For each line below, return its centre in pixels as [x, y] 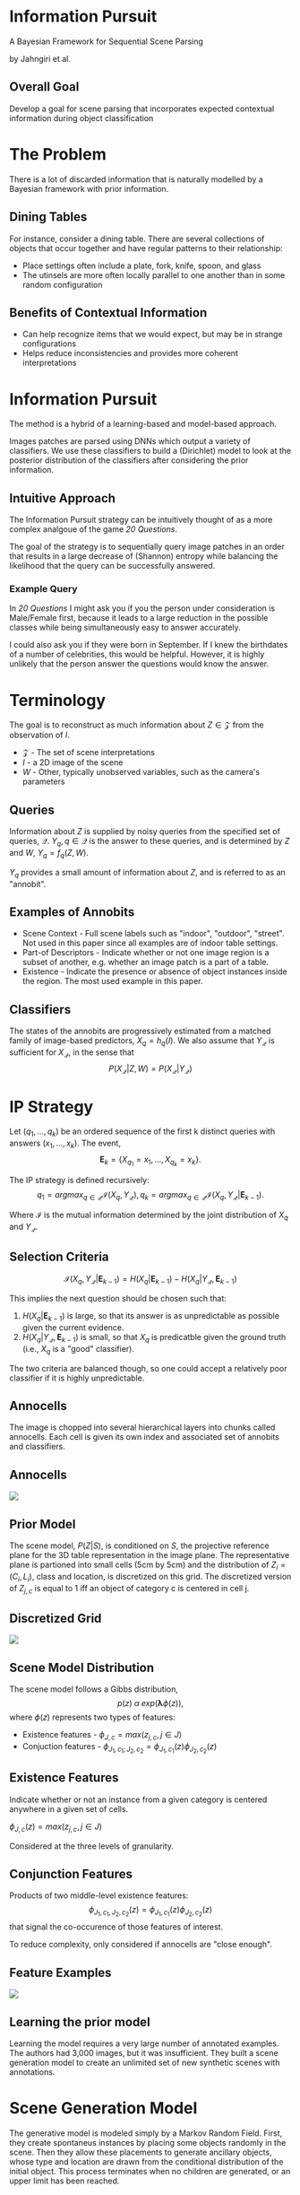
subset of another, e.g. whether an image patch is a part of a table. [145, 962]
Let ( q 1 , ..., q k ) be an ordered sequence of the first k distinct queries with [142, 1132]
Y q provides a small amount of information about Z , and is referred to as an [148, 873]
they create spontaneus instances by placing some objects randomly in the [148, 2143]
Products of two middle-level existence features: [99, 1895]
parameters [43, 781]
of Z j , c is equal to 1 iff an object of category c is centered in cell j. [129, 1589]
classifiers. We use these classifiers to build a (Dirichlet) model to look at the [150, 451]
